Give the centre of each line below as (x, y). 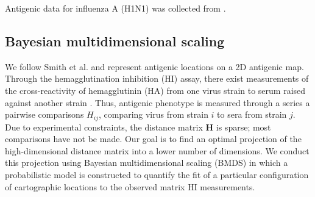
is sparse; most (243, 127)
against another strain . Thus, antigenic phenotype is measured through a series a (157, 102)
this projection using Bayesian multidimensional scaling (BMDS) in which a (147, 163)
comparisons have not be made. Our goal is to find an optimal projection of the (153, 139)
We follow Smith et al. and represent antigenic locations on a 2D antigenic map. (154, 66)
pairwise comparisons (44, 114)
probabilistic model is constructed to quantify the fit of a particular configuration (157, 174)
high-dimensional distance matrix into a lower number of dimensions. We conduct (157, 150)
